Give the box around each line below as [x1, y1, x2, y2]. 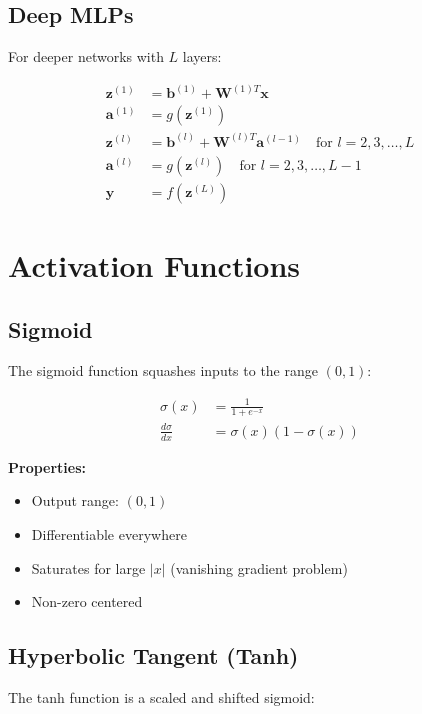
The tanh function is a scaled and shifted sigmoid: [8, 686, 315, 707]
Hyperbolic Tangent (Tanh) [8, 640, 299, 671]
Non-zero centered [31, 591, 143, 612]
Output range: [31, 490, 119, 511]
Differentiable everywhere [31, 523, 187, 544]
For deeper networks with [8, 46, 164, 67]
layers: [182, 46, 222, 67]
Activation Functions [8, 245, 301, 286]
